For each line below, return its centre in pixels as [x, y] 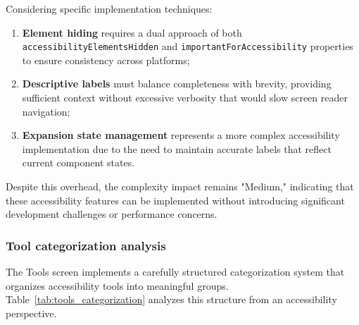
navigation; [46, 111]
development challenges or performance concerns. [112, 214]
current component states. [78, 162]
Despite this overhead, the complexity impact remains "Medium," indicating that [180, 186]
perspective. [31, 313]
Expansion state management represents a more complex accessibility [181, 135]
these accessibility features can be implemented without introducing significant [175, 200]
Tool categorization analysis [86, 245]
